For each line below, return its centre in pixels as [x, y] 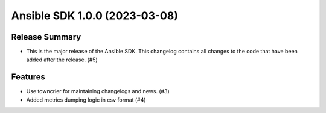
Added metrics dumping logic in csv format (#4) [86, 100]
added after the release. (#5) [62, 60]
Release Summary [46, 37]
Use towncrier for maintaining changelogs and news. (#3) [98, 91]
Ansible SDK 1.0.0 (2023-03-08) [94, 16]
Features [28, 77]
